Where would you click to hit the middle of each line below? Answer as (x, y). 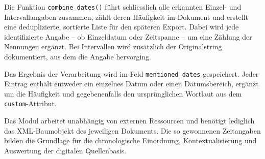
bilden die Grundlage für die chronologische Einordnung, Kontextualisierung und (130, 140)
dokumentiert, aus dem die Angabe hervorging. (78, 57)
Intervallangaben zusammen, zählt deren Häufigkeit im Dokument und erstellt (126, 17)
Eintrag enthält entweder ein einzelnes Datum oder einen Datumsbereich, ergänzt (131, 84)
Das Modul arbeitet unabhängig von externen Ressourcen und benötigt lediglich (129, 121)
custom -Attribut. (30, 103)
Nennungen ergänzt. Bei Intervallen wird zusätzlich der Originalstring (113, 46)
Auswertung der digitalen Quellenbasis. (65, 150)
